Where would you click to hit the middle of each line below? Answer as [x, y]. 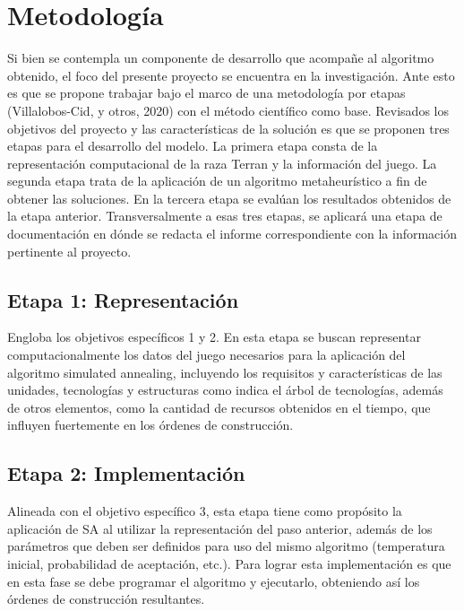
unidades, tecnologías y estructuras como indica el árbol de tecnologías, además [225, 390]
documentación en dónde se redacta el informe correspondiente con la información [232, 234]
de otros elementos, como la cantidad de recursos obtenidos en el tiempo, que [219, 407]
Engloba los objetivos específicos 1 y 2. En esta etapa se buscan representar [214, 337]
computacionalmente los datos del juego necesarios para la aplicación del [206, 355]
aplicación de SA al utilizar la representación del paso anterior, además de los [220, 528]
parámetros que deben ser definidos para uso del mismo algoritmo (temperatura [226, 546]
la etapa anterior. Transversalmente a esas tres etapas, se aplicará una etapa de [225, 216]
